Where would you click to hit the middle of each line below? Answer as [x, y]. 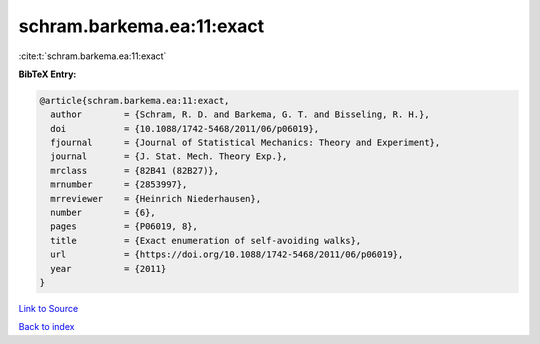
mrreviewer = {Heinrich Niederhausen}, [156, 198]
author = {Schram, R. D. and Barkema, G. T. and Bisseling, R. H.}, [240, 114]
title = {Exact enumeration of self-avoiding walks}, [206, 240]
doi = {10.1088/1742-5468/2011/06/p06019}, [185, 128]
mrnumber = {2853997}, [119, 184]
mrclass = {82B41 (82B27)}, [135, 170]
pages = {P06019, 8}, [124, 226]
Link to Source [48, 308]
